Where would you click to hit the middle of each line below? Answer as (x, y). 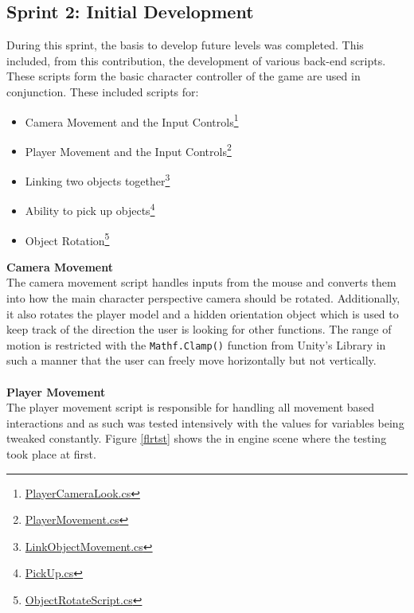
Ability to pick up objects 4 (90, 209)
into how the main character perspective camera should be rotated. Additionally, (203, 298)
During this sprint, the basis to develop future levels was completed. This (185, 45)
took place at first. (51, 454)
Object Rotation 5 (67, 239)
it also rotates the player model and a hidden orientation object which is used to (203, 313)
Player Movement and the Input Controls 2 (128, 150)
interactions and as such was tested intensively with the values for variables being (205, 422)
